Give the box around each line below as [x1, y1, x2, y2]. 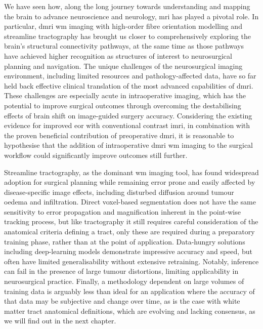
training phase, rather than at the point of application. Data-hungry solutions [4, 236, 245, 246]
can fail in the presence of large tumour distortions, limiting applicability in [4, 266, 239, 276]
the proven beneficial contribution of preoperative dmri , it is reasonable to [4, 130, 234, 140]
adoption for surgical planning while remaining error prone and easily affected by [4, 177, 255, 187]
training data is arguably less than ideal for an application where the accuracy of [4, 285, 255, 296]
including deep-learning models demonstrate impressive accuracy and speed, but [4, 246, 252, 257]
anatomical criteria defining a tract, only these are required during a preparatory [4, 226, 255, 237]
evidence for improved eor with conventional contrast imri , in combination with [4, 120, 250, 131]
